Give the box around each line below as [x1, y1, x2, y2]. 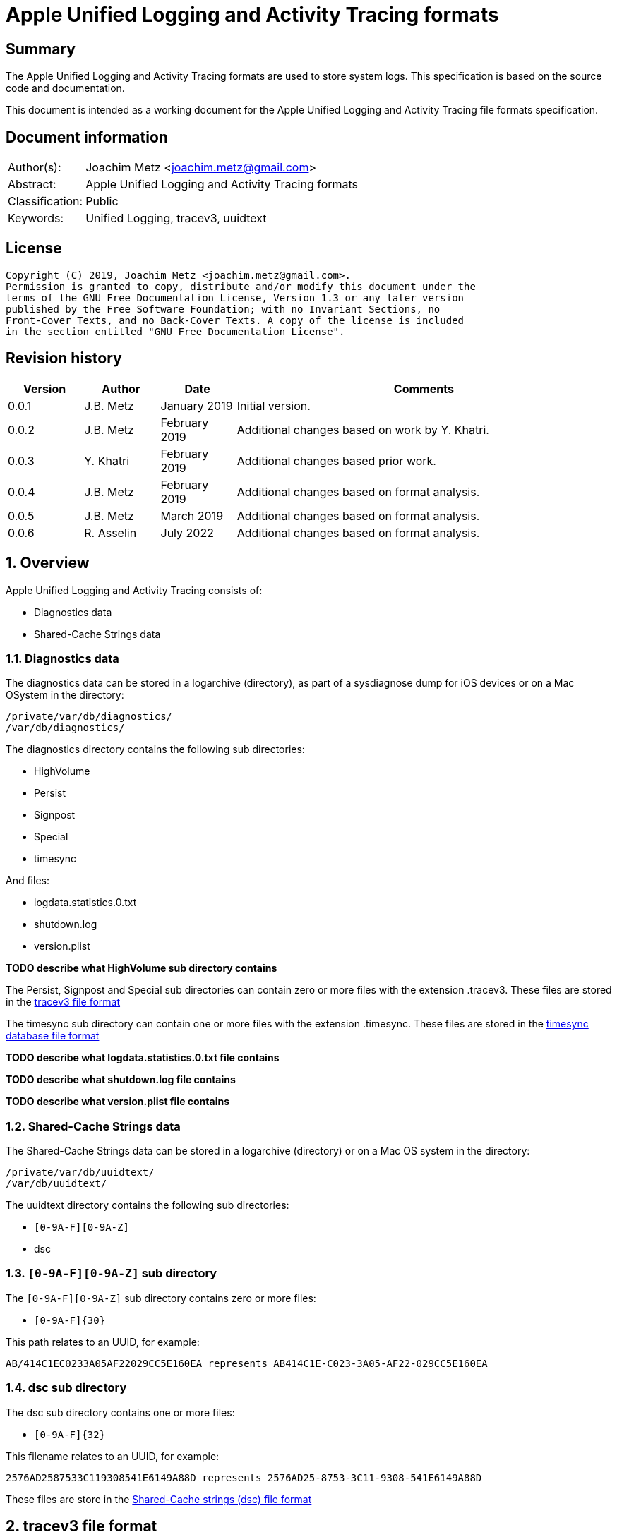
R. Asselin [84, 525, 137, 540]
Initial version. [236, 398, 311, 413]
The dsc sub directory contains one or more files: [6, 1406, 235, 1418]
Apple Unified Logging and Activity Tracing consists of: [6, 584, 263, 596]
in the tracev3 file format [6, 996, 121, 1008]
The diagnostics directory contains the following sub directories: [6, 743, 305, 756]
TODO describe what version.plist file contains [6, 1095, 230, 1108]
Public [85, 194, 119, 209]
